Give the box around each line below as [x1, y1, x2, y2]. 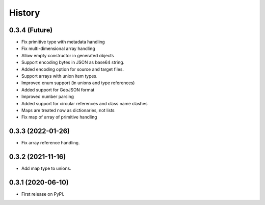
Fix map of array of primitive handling [21, 114, 98, 120]
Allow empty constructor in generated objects [21, 52, 114, 58]
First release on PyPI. [21, 191, 65, 197]
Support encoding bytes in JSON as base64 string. [21, 59, 125, 66]
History [9, 7, 40, 18]
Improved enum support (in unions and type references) [21, 80, 135, 86]
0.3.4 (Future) [9, 26, 53, 34]
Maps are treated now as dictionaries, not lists [21, 107, 115, 113]
